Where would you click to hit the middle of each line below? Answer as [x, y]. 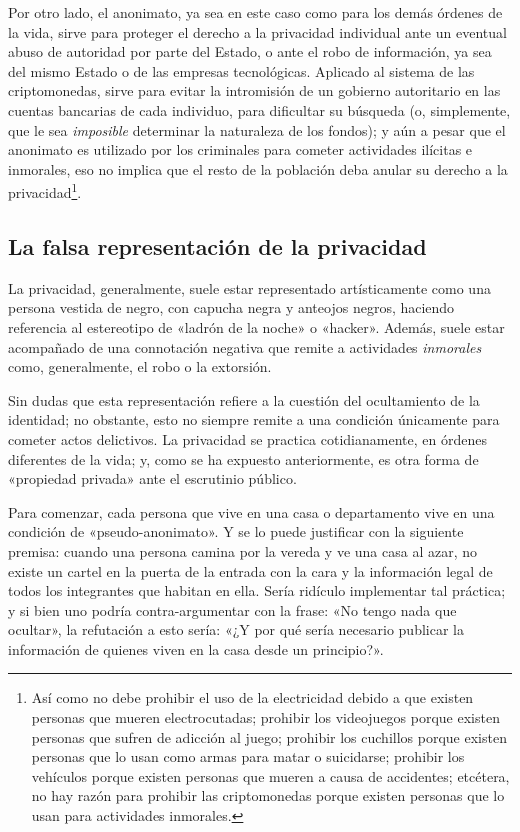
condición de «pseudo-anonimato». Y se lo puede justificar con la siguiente [236, 531]
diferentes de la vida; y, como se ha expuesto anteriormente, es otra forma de [243, 458]
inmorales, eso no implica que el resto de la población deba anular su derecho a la [258, 168]
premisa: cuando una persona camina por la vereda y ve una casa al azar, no [243, 550]
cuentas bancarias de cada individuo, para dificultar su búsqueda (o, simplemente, [259, 109]
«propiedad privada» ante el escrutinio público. [152, 478]
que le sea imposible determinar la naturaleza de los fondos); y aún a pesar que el [257, 129]
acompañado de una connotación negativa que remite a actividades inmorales [245, 346]
